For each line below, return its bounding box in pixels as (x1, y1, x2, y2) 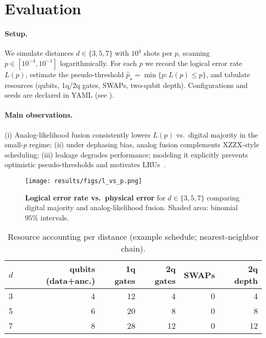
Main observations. (5, 109, 73, 120)
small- (5, 139, 23, 150)
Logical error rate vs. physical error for (25, 192, 165, 202)
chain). (121, 242, 146, 255)
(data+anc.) (45, 275, 95, 287)
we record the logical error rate (145, 57, 243, 68)
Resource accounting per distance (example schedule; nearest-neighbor (8, 231, 259, 243)
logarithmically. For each (60, 57, 137, 68)
